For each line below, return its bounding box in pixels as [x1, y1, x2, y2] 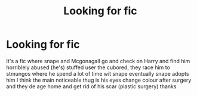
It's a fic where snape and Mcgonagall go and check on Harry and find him [6, 57, 190, 64]
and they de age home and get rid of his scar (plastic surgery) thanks [6, 82, 177, 90]
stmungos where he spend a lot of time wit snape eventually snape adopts [6, 70, 189, 77]
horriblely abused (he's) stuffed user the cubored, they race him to [6, 64, 170, 71]
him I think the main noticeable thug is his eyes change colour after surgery [6, 76, 192, 83]
